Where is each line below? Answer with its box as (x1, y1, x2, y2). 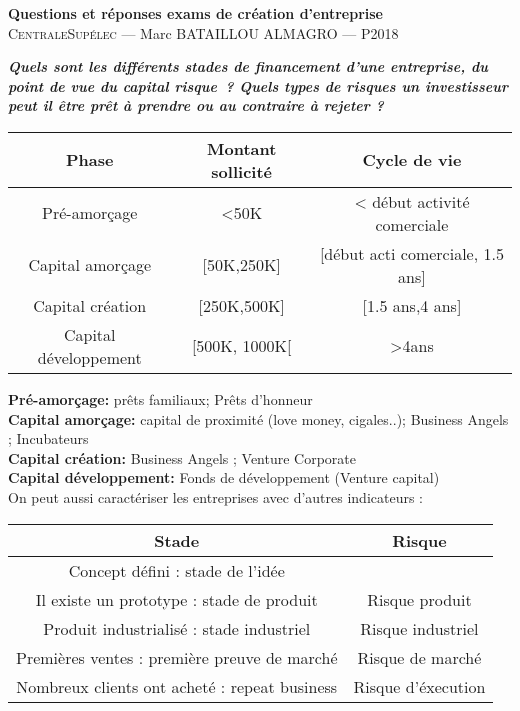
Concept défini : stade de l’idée (68, 558, 285, 582)
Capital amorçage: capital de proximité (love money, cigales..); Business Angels (8, 408, 509, 429)
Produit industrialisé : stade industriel (43, 616, 311, 640)
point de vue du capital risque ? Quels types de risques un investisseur (8, 75, 508, 96)
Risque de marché (357, 645, 482, 669)
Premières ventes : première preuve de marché (16, 645, 338, 669)
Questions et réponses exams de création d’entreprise (8, 3, 384, 23)
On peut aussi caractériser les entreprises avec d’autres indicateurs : (8, 486, 424, 507)
